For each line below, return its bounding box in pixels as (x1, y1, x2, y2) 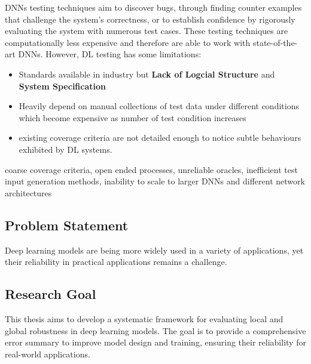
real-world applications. (5, 347, 90, 360)
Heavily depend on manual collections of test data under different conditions (19, 100, 299, 112)
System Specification (19, 79, 106, 92)
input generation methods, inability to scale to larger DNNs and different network (5, 175, 305, 187)
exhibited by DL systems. (19, 143, 112, 155)
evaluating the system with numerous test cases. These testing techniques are (5, 24, 288, 37)
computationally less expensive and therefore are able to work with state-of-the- (5, 36, 298, 48)
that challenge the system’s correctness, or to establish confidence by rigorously (5, 13, 295, 25)
